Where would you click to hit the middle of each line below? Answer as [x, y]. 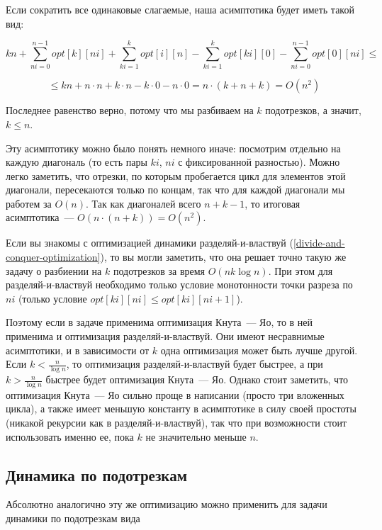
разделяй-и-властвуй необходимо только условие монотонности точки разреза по [179, 284]
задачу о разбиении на [54, 270]
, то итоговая [273, 203]
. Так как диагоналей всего [143, 203]
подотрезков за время [159, 270]
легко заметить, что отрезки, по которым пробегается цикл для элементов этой [176, 175]
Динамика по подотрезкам [96, 474]
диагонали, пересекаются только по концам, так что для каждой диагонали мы [175, 190]
